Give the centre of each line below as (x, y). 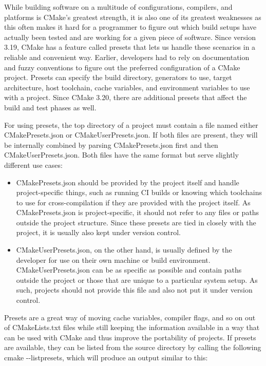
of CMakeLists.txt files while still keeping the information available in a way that (132, 327)
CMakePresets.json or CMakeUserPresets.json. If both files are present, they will (131, 135)
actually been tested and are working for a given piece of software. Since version (130, 37)
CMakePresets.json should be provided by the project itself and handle (128, 182)
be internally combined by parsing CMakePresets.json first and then (111, 145)
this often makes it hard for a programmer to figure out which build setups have (130, 27)
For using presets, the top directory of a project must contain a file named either (131, 124)
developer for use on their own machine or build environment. (113, 259)
